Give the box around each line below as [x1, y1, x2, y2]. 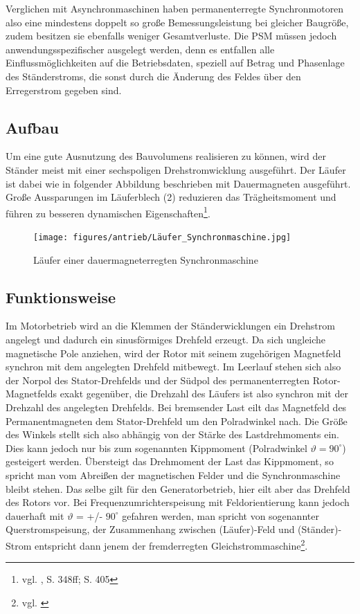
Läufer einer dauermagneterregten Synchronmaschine [33, 252, 258, 267]
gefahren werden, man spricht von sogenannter [122, 508, 319, 523]
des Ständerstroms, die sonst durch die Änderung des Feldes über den [6, 69, 301, 83]
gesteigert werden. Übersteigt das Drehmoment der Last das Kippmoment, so [6, 454, 334, 469]
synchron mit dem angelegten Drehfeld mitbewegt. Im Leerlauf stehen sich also [6, 359, 341, 374]
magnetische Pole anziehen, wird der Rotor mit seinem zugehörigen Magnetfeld [6, 345, 341, 360]
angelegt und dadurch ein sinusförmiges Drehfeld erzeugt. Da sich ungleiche [6, 332, 326, 347]
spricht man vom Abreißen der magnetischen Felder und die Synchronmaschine [6, 467, 341, 482]
